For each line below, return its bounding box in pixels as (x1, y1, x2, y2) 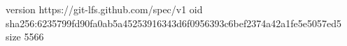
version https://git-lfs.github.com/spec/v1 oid (6, 2, 203, 16)
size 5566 (6, 29, 44, 44)
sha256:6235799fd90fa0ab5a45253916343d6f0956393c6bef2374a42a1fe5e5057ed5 (6, 15, 342, 30)
